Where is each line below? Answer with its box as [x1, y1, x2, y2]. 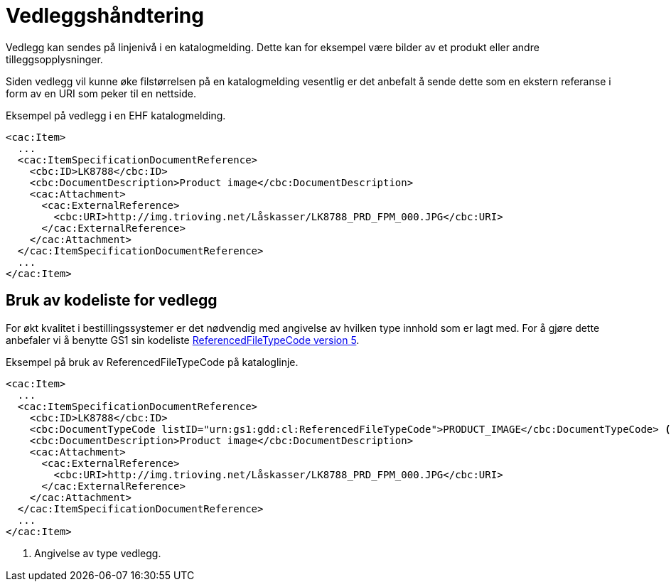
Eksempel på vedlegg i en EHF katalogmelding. [6, 109, 226, 122]
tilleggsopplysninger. [6, 53, 103, 65]
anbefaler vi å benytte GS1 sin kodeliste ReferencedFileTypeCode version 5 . [6, 333, 360, 346]
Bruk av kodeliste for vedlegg [6, 291, 218, 310]
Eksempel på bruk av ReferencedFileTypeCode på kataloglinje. [6, 355, 299, 368]
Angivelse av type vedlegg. [34, 546, 161, 559]
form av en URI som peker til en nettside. [6, 87, 196, 99]
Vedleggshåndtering [6, 4, 204, 28]
